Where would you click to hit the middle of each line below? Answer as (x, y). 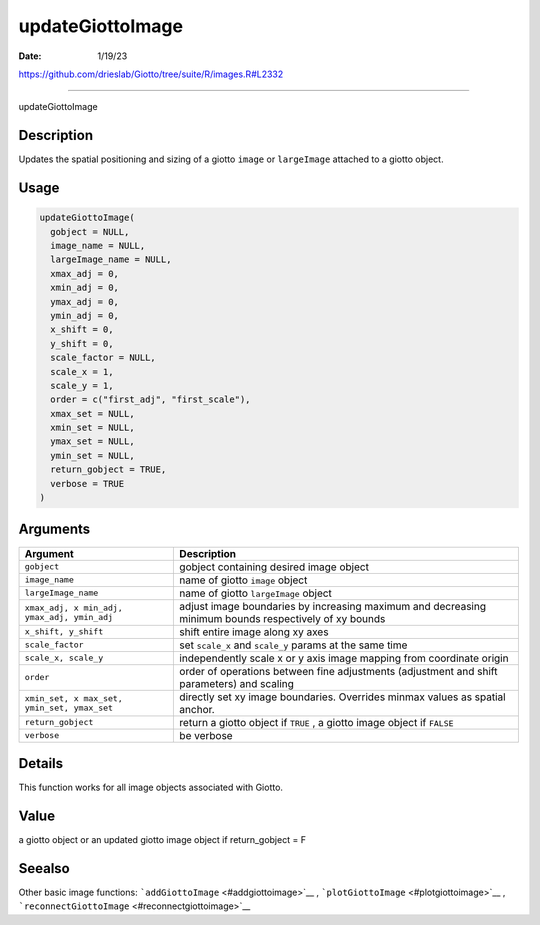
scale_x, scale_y (64, 658)
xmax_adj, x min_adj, (74, 607)
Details (41, 763)
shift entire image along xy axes (254, 632)
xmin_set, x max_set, (74, 698)
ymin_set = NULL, (92, 455)
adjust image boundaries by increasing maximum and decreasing (333, 606)
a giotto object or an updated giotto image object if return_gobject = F (162, 839)
